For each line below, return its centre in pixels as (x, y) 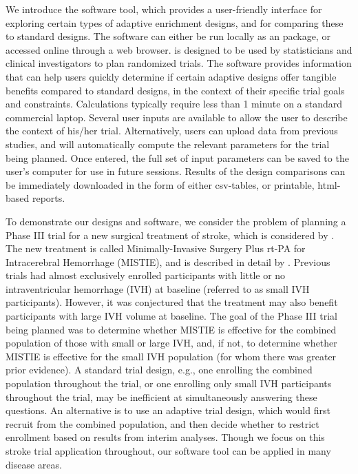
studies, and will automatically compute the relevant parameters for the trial (168, 144)
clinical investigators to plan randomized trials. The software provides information (179, 63)
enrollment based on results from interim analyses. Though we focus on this (165, 437)
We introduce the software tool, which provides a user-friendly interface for (164, 9)
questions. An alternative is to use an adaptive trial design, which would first (168, 410)
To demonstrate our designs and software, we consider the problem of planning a (176, 221)
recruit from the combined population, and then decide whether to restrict (162, 423)
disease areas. (34, 464)
